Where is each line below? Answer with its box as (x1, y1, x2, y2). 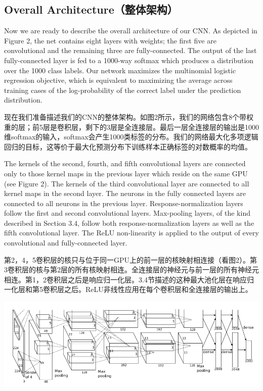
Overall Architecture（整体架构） (4, 2, 178, 17)
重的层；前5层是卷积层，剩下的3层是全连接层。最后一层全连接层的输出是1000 (4, 121, 259, 132)
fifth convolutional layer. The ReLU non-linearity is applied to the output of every (4, 227, 259, 238)
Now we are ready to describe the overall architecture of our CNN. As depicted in (4, 25, 257, 36)
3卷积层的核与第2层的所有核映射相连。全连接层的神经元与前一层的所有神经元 (4, 264, 259, 275)
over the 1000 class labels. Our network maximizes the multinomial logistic (4, 65, 236, 75)
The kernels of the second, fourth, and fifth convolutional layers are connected (4, 158, 246, 169)
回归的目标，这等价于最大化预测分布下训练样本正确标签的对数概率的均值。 (4, 141, 252, 152)
